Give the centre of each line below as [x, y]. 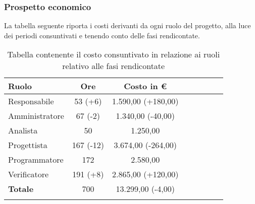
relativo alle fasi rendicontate [114, 66]
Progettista [28, 145]
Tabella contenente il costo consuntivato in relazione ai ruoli [114, 54]
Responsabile [31, 101]
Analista [23, 130]
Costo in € [145, 86]
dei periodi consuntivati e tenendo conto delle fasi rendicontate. [102, 35]
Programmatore [36, 160]
